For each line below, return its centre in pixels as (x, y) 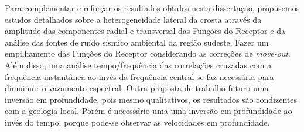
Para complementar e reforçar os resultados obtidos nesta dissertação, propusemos (152, 8)
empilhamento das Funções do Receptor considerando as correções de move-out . (148, 53)
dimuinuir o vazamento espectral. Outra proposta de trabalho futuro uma (137, 88)
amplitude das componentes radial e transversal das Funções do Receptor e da (145, 31)
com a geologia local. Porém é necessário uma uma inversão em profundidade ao (148, 111)
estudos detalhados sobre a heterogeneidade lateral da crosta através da (133, 19)
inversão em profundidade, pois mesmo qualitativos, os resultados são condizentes (151, 99)
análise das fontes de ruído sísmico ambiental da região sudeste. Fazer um (137, 42)
